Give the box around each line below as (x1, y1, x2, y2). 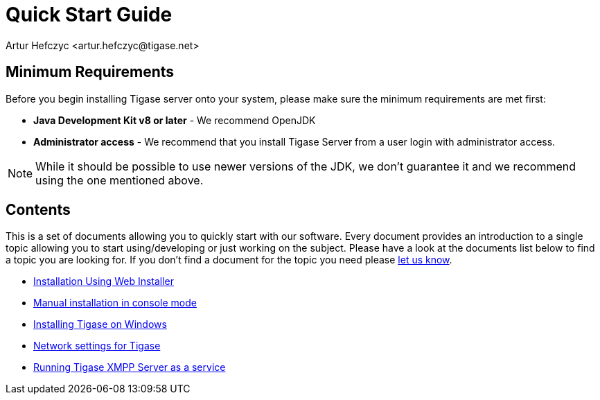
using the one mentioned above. (35, 173, 204, 187)
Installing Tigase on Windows (33, 318, 167, 331)
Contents (6, 201, 71, 219)
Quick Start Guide (6, 3, 173, 26)
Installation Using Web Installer (33, 275, 175, 288)
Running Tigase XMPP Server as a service (33, 361, 226, 374)
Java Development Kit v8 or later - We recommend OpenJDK (33, 114, 316, 126)
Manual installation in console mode (33, 297, 197, 309)
